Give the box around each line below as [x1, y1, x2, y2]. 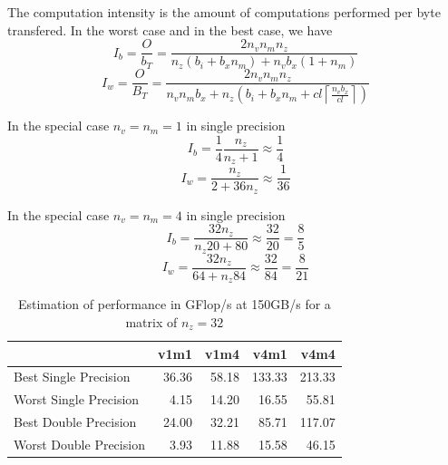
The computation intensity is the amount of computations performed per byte [7, 3, 441, 21]
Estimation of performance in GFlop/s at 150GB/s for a [17, 295, 331, 314]
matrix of [125, 313, 178, 331]
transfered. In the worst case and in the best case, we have [7, 20, 333, 39]
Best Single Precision [14, 367, 131, 386]
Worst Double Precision [14, 434, 145, 453]
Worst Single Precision [14, 390, 140, 409]
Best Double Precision [14, 412, 137, 431]
